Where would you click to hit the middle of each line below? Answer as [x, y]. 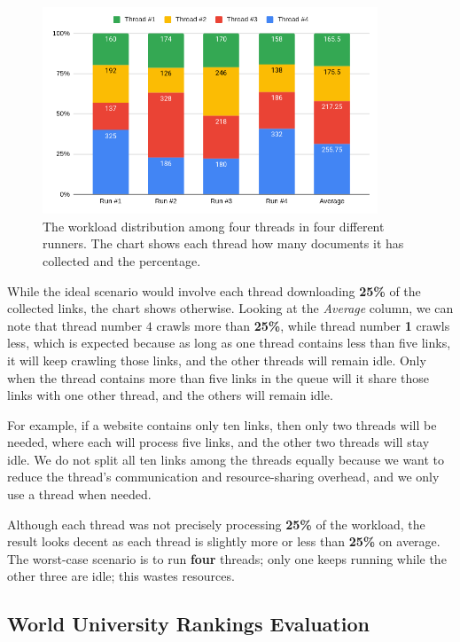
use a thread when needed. [79, 494]
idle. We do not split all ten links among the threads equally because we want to [226, 459]
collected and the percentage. [122, 260]
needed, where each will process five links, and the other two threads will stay [218, 442]
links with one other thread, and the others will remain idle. [170, 395]
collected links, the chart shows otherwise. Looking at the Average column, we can [230, 308]
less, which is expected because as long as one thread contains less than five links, [229, 343]
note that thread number [75, 325]
